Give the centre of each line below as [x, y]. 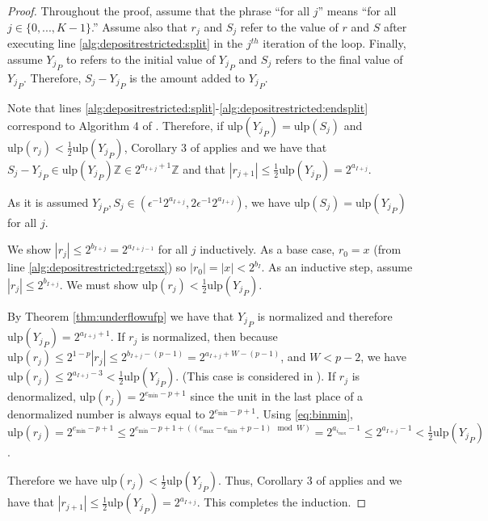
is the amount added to [187, 77]
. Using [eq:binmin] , [305, 414]
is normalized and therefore [325, 315]
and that [204, 168]
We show [29, 249]
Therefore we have [53, 480]
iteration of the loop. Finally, [334, 43]
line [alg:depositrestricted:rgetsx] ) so [97, 267]
